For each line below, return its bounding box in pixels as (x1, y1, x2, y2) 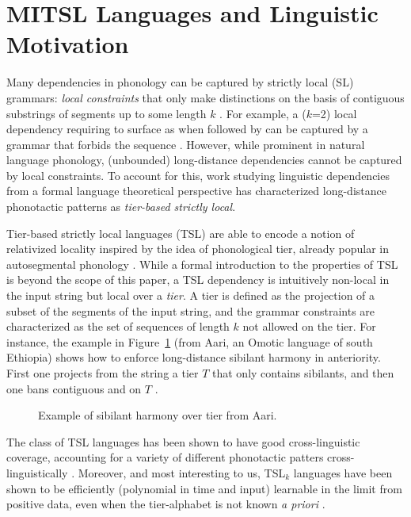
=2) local (311, 105, 357, 121)
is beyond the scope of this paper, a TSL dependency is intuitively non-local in (6, 271, 390, 288)
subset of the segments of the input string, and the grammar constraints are (6, 302, 375, 319)
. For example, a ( (219, 105, 306, 121)
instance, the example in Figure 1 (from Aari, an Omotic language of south (6, 333, 373, 350)
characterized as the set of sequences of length (6, 318, 230, 335)
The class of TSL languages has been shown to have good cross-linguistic (6, 433, 360, 450)
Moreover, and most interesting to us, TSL (78, 464, 286, 481)
